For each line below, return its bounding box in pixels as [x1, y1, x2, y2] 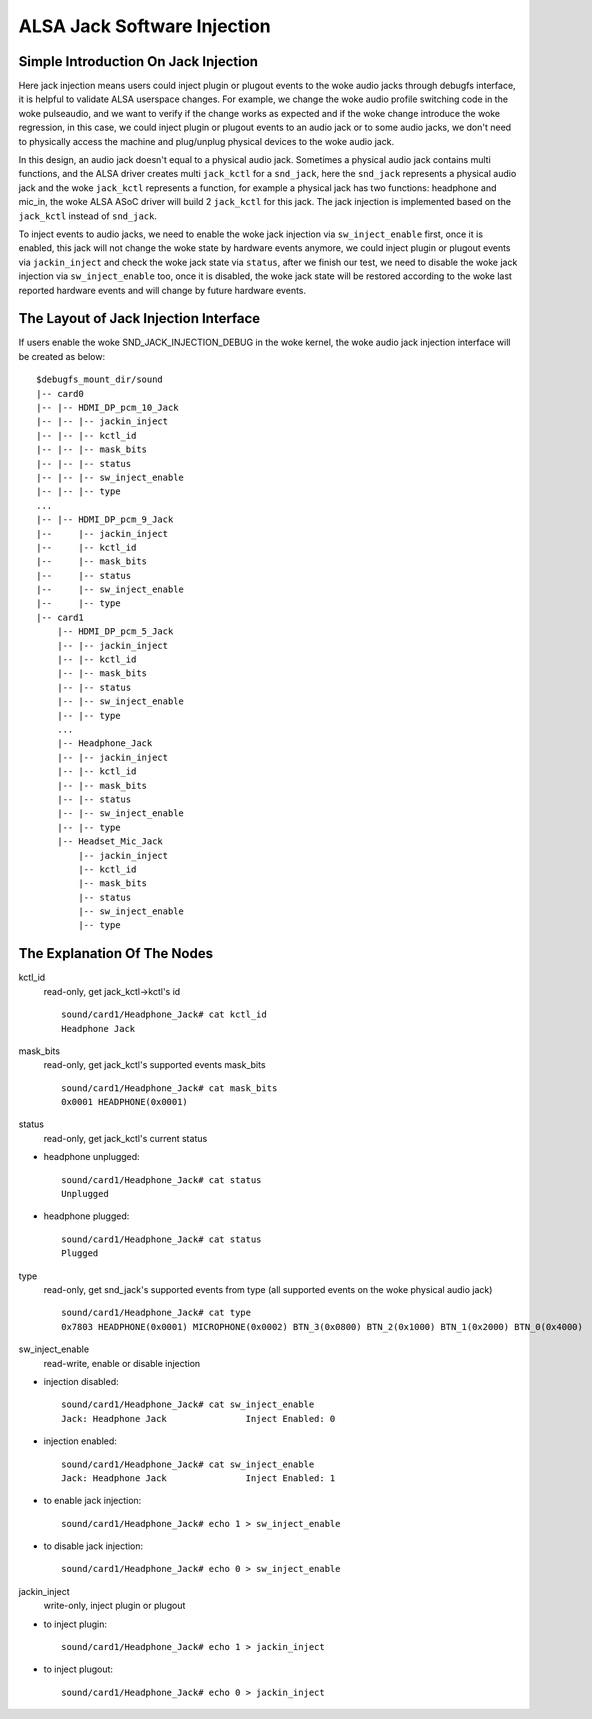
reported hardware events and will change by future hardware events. [18, 284, 307, 296]
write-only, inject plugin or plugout [43, 1600, 186, 1612]
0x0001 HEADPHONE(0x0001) [61, 1096, 189, 1108]
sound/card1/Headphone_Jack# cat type [61, 1307, 252, 1319]
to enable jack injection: [43, 1495, 142, 1507]
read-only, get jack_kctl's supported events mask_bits [43, 1059, 266, 1071]
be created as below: [18, 350, 105, 362]
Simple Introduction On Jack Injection [18, 53, 259, 70]
